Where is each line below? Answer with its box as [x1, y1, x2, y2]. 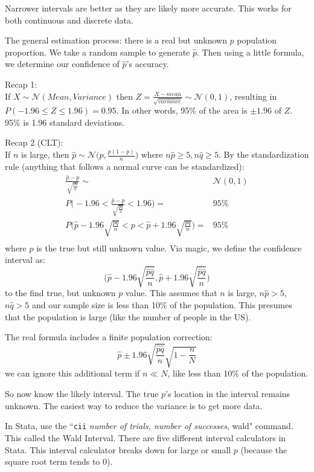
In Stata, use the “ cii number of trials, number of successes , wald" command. [5, 419, 293, 432]
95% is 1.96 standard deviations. [5, 115, 125, 128]
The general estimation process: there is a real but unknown [5, 34, 227, 47]
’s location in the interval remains [165, 387, 290, 400]
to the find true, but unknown [5, 286, 116, 299]
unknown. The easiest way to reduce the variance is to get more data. [5, 399, 263, 412]
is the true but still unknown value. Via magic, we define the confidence [36, 241, 302, 254]
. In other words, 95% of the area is [116, 104, 248, 117]
